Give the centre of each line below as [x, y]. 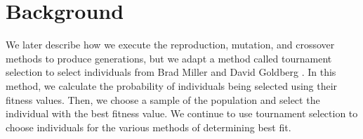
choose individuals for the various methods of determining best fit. [148, 127]
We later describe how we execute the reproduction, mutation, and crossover [170, 45]
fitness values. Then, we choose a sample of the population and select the [163, 99]
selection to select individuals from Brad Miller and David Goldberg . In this [171, 72]
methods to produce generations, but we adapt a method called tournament [169, 58]
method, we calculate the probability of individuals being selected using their [172, 85]
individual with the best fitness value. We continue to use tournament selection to [182, 113]
